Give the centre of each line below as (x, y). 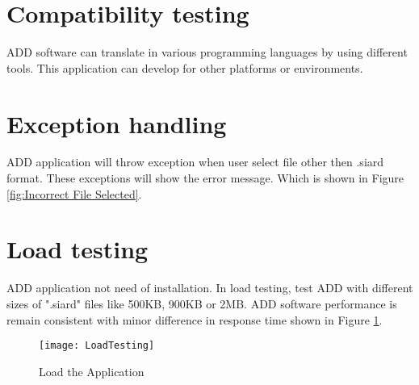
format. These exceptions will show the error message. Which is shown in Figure (205, 178)
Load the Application (92, 371)
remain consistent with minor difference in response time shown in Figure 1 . (195, 319)
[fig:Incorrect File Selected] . (74, 193)
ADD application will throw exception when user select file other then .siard (195, 162)
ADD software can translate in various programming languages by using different (207, 52)
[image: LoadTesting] (97, 346)
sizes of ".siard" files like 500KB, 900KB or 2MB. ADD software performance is (202, 303)
